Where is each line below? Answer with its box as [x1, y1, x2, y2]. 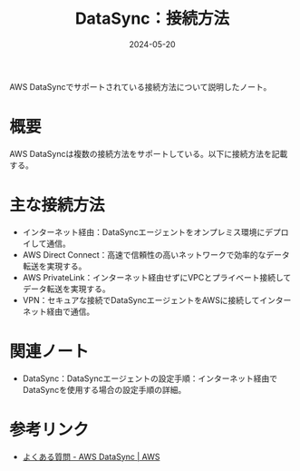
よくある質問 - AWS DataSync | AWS [22, 451, 160, 462]
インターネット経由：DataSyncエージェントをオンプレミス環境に [22, 226, 266, 237]
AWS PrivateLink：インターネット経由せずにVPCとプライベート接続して [22, 271, 292, 282]
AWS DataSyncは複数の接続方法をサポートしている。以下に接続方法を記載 [9, 148, 288, 159]
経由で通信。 [46, 306, 95, 317]
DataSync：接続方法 [74, 8, 230, 29]
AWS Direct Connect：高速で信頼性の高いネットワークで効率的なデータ [22, 249, 290, 260]
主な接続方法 [9, 195, 106, 216]
